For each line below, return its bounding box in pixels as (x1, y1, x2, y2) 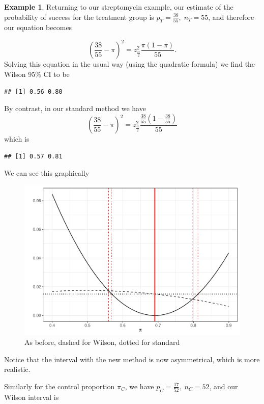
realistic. (4, 364, 31, 374)
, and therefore (208, 11, 254, 22)
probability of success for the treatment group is (4, 11, 154, 22)
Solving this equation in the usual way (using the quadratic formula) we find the (4, 59, 255, 69)
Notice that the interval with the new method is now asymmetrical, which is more (4, 354, 260, 364)
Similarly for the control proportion (4, 381, 115, 391)
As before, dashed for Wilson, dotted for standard (24, 337, 180, 347)
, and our (209, 381, 238, 391)
